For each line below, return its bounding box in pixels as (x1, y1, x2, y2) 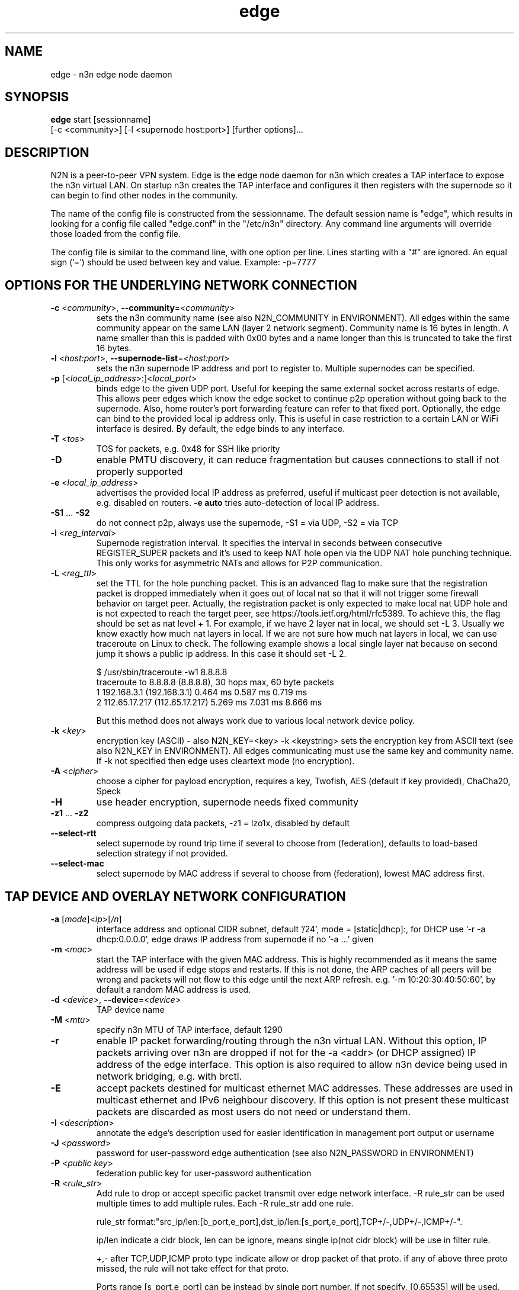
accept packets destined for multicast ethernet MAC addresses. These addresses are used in (96, 1082, 513, 1094)
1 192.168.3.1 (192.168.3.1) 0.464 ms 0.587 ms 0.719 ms (96, 687, 307, 698)
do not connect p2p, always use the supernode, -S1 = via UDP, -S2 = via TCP (96, 518, 398, 528)
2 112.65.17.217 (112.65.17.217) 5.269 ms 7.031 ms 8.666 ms (96, 697, 322, 708)
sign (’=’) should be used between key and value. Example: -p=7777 (50, 257, 316, 268)
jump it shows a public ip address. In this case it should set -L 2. (96, 649, 347, 659)
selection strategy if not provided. (96, 848, 228, 859)
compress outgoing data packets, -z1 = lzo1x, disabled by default (96, 818, 350, 829)
